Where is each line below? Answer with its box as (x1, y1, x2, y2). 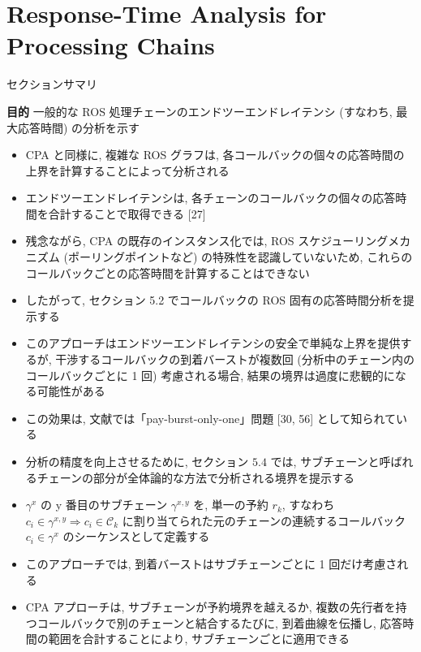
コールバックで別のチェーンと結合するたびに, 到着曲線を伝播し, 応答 (37, 614, 403, 631)
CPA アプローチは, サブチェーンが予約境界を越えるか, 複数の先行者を (25, 598, 396, 615)
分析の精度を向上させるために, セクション (25, 453, 249, 469)
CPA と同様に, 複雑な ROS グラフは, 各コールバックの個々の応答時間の (25, 146, 405, 163)
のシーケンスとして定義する (62, 528, 210, 545)
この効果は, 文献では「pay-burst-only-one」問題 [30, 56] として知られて (25, 409, 397, 426)
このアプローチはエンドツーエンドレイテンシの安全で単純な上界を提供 (25, 335, 401, 352)
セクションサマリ (6, 76, 97, 93)
